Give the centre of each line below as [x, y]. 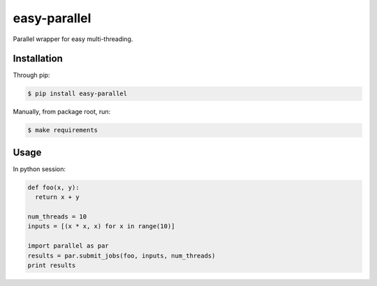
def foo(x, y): [53, 187]
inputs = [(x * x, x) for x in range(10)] [101, 227]
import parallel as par [68, 246]
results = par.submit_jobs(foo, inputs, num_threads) [121, 255]
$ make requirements [62, 130]
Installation [38, 59]
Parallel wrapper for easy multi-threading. [73, 39]
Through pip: [31, 75]
